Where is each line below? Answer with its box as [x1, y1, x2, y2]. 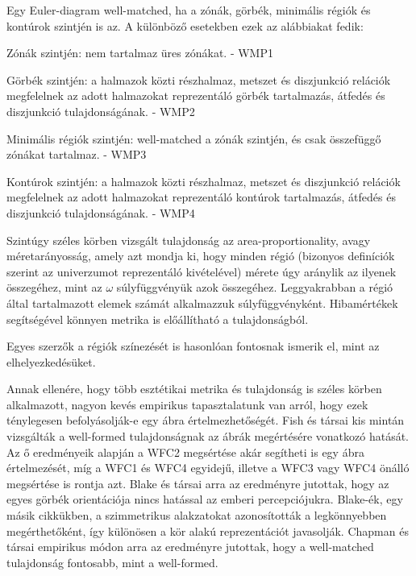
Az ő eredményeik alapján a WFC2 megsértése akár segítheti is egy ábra [6, 443, 364, 460]
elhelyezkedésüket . [6, 353, 96, 370]
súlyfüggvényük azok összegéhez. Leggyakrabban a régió [116, 279, 393, 296]
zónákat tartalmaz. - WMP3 [6, 146, 147, 163]
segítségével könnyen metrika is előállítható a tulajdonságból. [6, 310, 309, 327]
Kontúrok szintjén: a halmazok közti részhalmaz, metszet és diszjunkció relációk [6, 172, 401, 189]
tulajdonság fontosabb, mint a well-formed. [6, 553, 218, 570]
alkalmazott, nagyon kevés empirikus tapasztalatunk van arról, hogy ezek [6, 396, 368, 412]
